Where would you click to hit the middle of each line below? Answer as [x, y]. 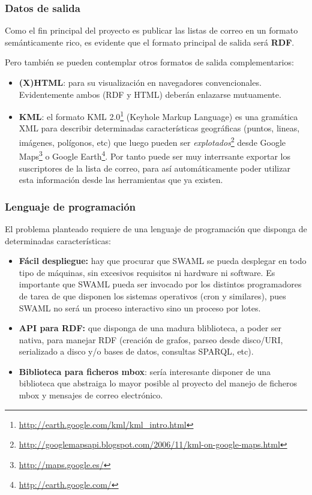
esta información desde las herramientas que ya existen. [121, 180]
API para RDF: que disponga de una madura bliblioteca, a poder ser [150, 328]
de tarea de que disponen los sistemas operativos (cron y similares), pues [152, 295]
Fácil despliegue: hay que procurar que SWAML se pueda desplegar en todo [163, 261]
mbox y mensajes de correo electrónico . [91, 395]
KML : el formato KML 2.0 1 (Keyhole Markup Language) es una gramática [158, 115]
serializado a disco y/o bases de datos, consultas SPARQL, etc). [136, 351]
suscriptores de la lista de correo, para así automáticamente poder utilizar [154, 168]
